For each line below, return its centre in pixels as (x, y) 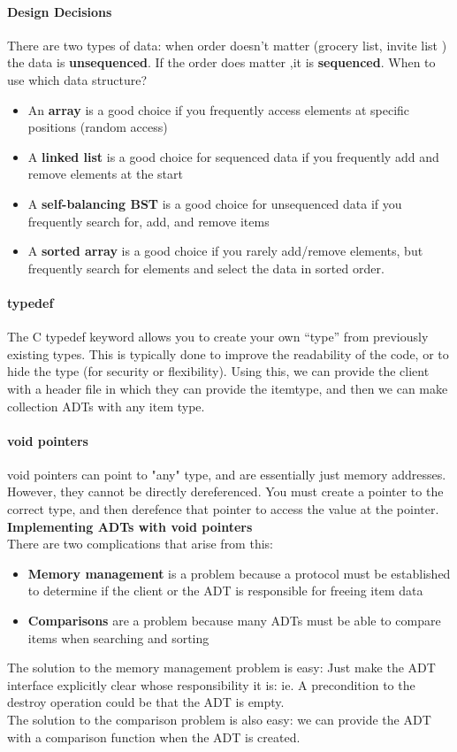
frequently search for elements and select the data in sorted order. (206, 268)
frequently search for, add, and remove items (149, 221)
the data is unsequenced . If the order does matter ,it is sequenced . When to (221, 62)
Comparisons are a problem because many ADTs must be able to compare (234, 621)
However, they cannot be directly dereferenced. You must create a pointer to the (225, 491)
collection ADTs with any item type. (106, 406)
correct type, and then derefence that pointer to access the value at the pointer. (223, 509)
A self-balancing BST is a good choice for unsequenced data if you (215, 203)
